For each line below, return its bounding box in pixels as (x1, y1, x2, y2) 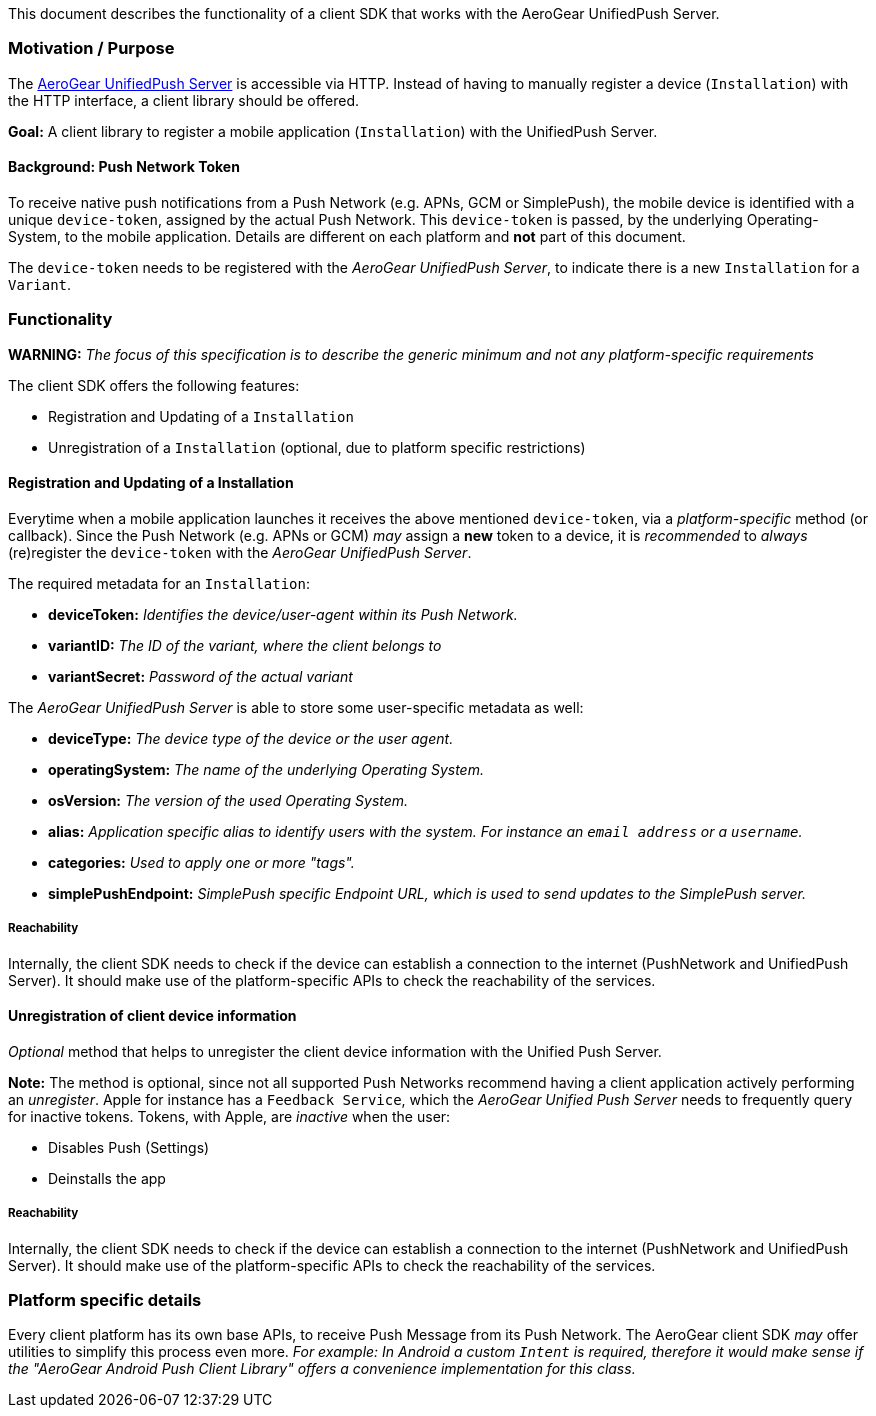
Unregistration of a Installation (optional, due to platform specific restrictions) (48, 438, 586, 456)
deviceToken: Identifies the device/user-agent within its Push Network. (48, 605, 518, 623)
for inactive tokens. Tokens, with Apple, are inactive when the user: (8, 1107, 451, 1125)
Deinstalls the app (48, 1169, 166, 1187)
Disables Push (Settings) (48, 1138, 210, 1156)
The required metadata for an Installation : (8, 574, 311, 592)
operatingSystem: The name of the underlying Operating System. (48, 760, 484, 778)
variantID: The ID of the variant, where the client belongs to (48, 636, 442, 654)
